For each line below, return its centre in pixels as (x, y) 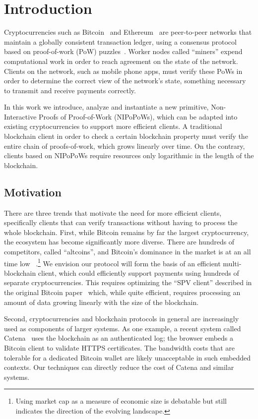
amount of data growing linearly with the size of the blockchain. (101, 302)
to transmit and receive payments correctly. (70, 90)
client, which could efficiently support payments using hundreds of (138, 272)
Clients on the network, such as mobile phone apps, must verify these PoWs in (123, 71)
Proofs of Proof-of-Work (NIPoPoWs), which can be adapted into (138, 116)
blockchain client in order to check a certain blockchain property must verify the (126, 136)
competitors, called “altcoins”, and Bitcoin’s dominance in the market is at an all (128, 252)
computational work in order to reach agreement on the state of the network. (121, 61)
